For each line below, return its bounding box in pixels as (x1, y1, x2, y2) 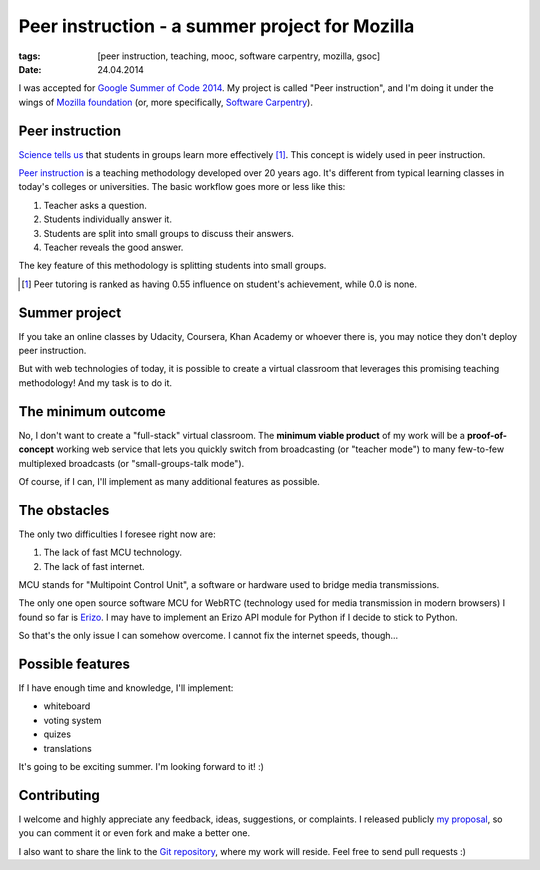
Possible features (18, 655, 130, 672)
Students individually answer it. (43, 213, 172, 225)
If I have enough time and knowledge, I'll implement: (18, 682, 234, 694)
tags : (18, 50, 41, 62)
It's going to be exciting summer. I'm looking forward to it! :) (18, 761, 265, 773)
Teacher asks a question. (43, 199, 147, 211)
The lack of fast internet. (43, 560, 145, 572)
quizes (43, 728, 72, 740)
